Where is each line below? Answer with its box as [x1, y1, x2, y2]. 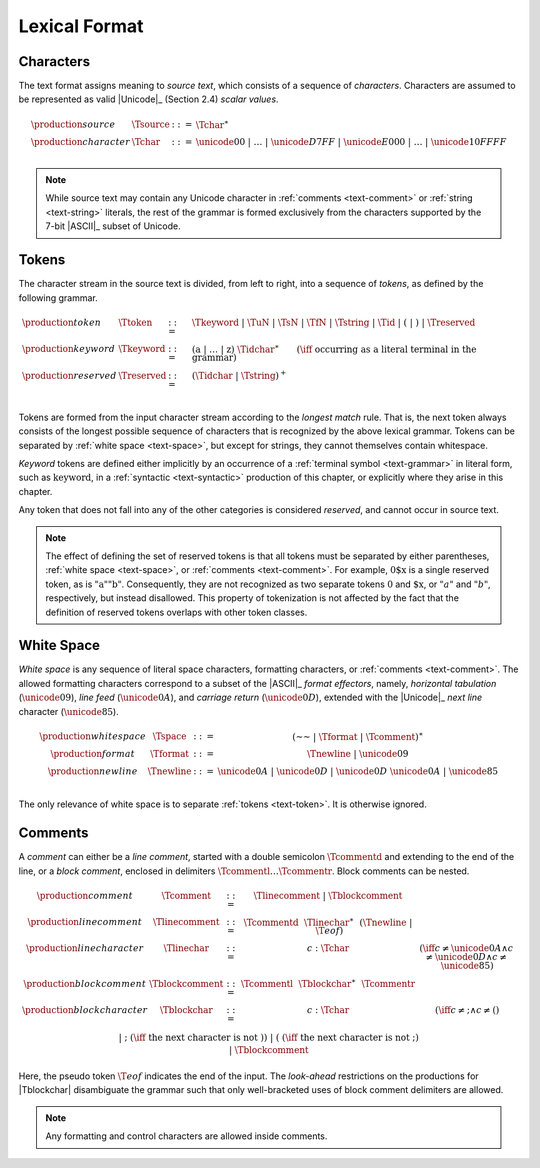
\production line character [25, 943, 144, 954]
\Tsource [131, 119, 170, 130]
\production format [50, 748, 135, 760]
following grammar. [18, 291, 99, 304]
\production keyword [21, 343, 116, 355]
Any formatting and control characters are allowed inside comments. [45, 1130, 328, 1142]
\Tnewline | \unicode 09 [306, 748, 409, 760]
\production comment [36, 890, 134, 901]
